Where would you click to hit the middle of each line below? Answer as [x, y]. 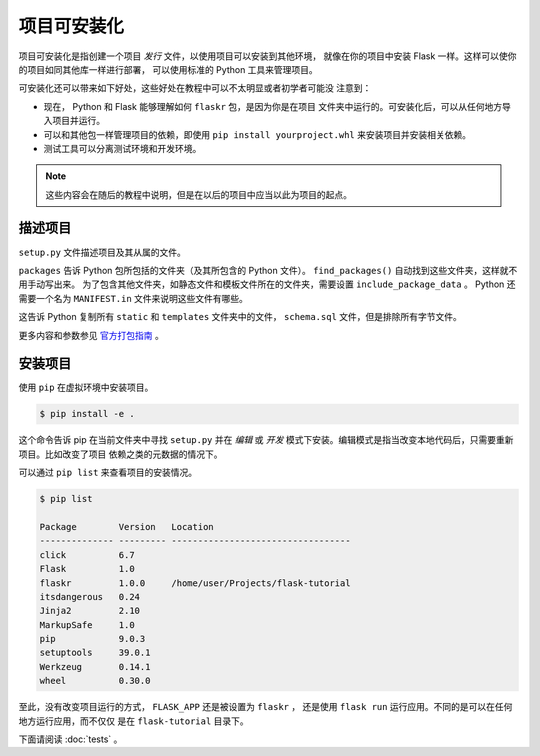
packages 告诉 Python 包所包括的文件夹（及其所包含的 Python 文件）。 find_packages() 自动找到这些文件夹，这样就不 [268, 270]
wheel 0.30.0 [95, 681]
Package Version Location [126, 526]
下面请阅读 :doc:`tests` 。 [70, 739]
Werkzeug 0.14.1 [95, 666]
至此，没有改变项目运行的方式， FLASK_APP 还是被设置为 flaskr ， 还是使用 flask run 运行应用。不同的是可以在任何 [265, 707]
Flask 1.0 [87, 569]
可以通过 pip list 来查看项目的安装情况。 [108, 472]
